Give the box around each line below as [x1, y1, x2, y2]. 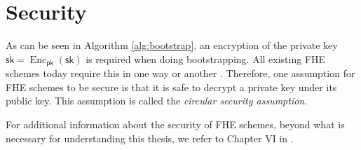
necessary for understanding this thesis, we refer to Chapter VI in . [6, 130, 294, 145]
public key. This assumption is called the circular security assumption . [6, 93, 308, 108]
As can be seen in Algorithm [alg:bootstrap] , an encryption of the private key [6, 38, 338, 53]
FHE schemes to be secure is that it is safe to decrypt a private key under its [6, 79, 337, 94]
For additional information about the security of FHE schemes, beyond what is [6, 116, 345, 131]
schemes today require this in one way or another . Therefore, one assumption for [6, 66, 355, 81]
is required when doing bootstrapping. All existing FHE [86, 51, 326, 66]
